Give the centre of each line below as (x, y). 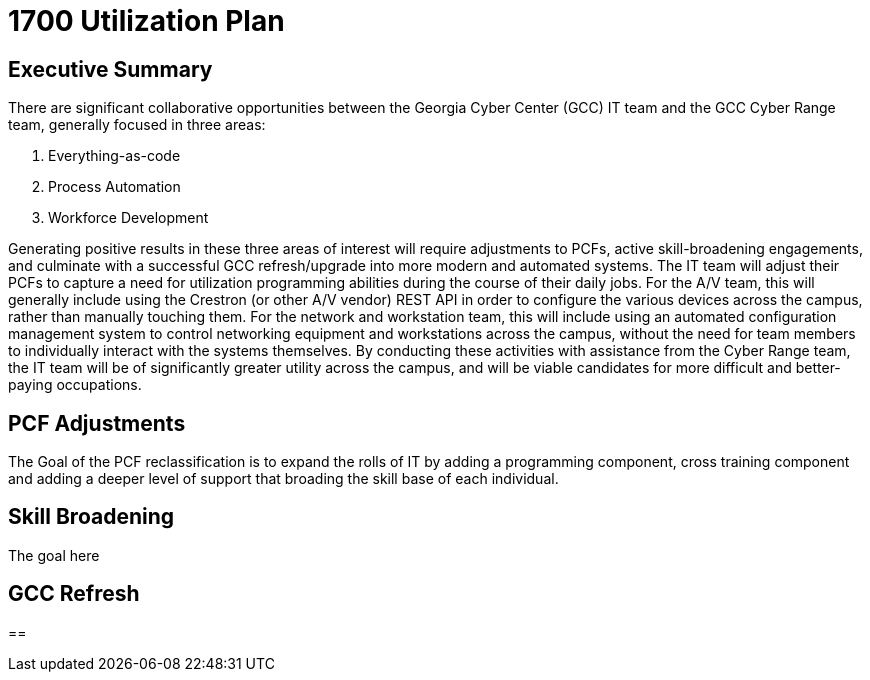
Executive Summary (110, 69)
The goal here (54, 555)
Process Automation (114, 187)
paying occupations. (75, 385)
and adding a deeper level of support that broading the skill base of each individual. (283, 479)
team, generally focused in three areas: (137, 125)
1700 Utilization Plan (146, 21)
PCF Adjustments (97, 423)
